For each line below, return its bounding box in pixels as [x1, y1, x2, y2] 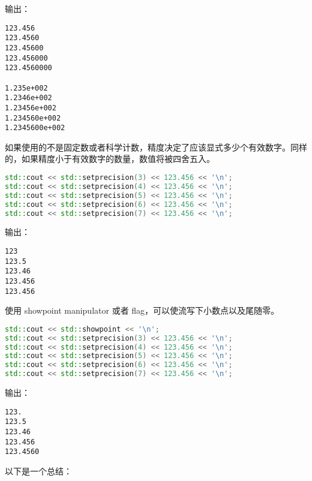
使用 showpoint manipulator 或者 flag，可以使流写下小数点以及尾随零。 [5, 304, 280, 317]
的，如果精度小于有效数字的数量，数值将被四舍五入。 [5, 152, 215, 165]
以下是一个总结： [5, 464, 72, 477]
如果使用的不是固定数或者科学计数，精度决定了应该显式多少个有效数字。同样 [5, 140, 307, 153]
